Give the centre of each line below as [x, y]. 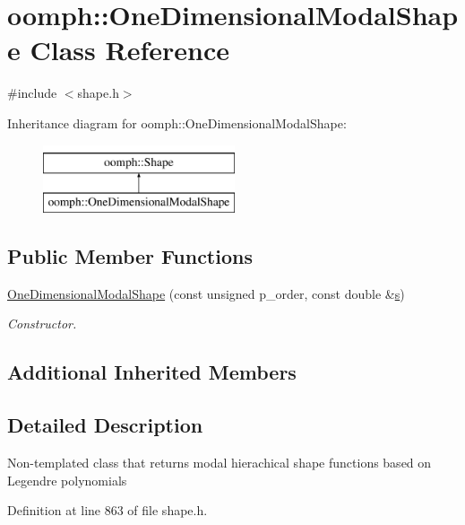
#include [32, 93]
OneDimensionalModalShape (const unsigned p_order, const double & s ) [206, 293]
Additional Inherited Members [152, 372]
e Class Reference [118, 50]
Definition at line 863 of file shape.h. [108, 510]
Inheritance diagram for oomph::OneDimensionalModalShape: [177, 122]
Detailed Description [105, 425]
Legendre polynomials [67, 480]
